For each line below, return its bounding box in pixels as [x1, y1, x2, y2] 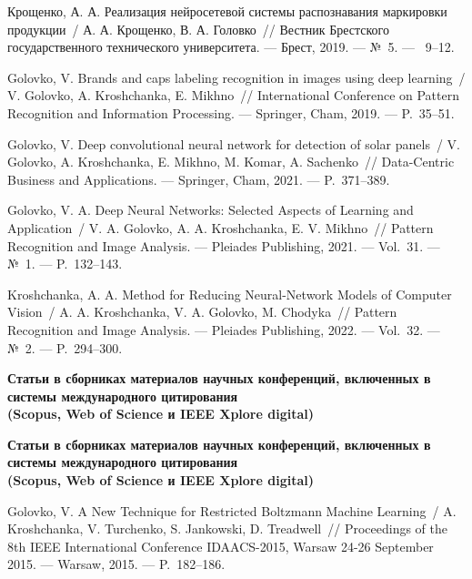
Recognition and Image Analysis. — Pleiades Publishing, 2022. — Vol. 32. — [7, 320, 440, 339]
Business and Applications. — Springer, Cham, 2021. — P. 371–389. [7, 169, 390, 188]
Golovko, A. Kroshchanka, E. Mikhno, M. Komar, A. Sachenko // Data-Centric [7, 152, 455, 171]
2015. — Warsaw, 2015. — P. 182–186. [7, 554, 226, 574]
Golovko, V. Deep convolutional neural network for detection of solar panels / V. [7, 134, 461, 153]
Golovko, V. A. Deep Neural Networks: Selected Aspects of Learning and [7, 200, 414, 219]
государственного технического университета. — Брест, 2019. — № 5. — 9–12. [7, 37, 455, 56]
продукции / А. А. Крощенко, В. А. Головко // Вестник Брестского [7, 19, 390, 38]
